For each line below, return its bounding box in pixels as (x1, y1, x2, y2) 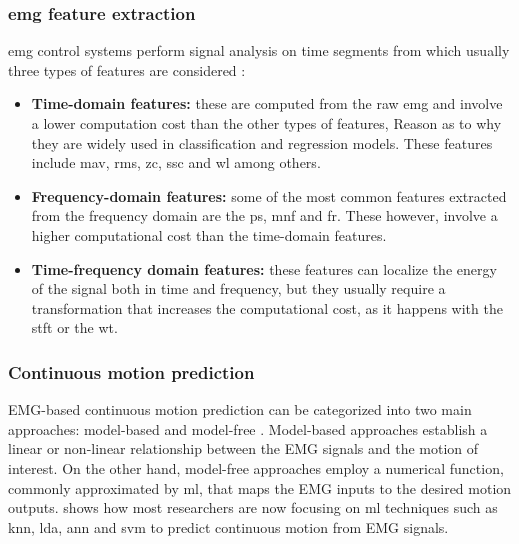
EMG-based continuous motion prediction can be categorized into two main (8, 399, 472, 420)
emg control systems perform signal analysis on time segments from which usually (8, 40, 510, 61)
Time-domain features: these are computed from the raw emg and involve (31, 93, 503, 114)
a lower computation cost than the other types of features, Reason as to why (31, 113, 502, 133)
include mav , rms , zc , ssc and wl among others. (31, 152, 321, 173)
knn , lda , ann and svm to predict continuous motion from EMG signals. (8, 516, 449, 537)
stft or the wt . (31, 317, 118, 338)
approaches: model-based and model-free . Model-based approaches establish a (8, 418, 488, 439)
